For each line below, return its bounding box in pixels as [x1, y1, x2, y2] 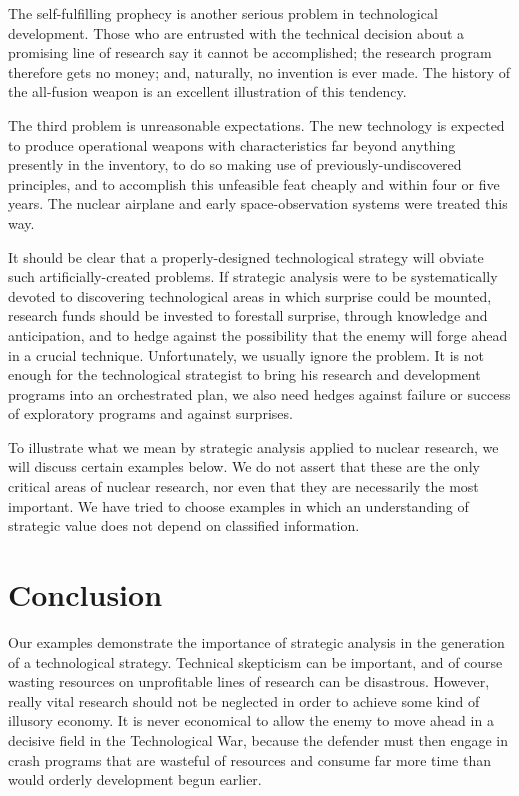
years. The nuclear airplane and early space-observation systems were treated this [8, 193, 508, 214]
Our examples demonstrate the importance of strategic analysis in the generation [8, 631, 505, 652]
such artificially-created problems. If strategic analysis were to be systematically [8, 266, 498, 287]
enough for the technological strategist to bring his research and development [8, 364, 481, 385]
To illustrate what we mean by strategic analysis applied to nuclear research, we [8, 436, 499, 457]
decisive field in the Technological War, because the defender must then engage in [8, 729, 509, 750]
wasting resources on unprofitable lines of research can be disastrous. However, [8, 671, 490, 692]
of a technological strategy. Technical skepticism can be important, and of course [8, 651, 503, 672]
